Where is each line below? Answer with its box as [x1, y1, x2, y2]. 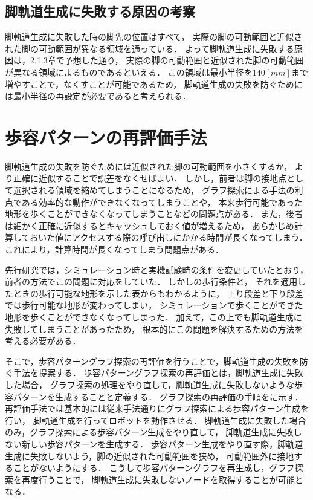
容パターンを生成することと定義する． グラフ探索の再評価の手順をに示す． [5, 390, 303, 403]
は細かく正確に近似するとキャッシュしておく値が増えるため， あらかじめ [5, 219, 294, 232]
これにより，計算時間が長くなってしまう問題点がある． [5, 243, 224, 256]
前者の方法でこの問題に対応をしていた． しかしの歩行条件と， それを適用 [5, 275, 298, 288]
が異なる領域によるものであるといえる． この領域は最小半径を [5, 65, 253, 78]
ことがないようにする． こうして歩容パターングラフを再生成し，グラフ [13, 461, 295, 474]
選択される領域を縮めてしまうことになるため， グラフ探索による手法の [13, 184, 295, 196]
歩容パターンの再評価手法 [5, 125, 207, 149]
